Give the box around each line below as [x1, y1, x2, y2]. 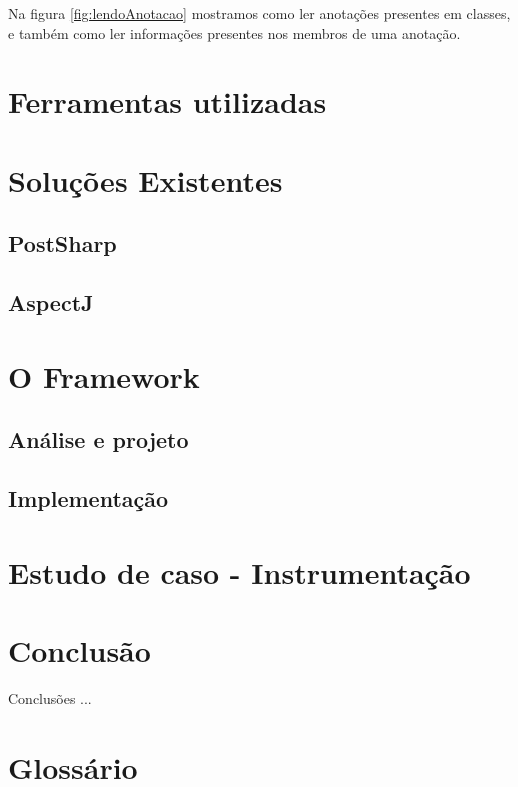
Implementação [8, 483, 169, 514]
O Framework [8, 355, 200, 396]
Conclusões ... [8, 687, 92, 708]
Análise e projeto [8, 424, 189, 455]
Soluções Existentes [8, 159, 283, 200]
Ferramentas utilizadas [8, 81, 327, 122]
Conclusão [8, 630, 151, 670]
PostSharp [8, 228, 117, 259]
